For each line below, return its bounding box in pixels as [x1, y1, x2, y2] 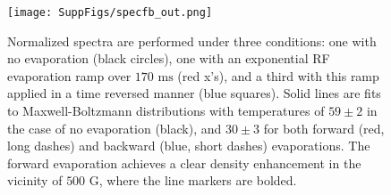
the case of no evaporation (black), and [7, 118, 222, 137]
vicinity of [7, 171, 63, 190]
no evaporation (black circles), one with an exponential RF [7, 49, 330, 68]
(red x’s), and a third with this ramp [177, 66, 379, 85]
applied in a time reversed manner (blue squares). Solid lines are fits [7, 84, 381, 102]
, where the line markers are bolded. [98, 171, 297, 190]
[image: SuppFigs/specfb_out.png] [7, 6, 213, 19]
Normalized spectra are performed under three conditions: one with [7, 31, 377, 50]
